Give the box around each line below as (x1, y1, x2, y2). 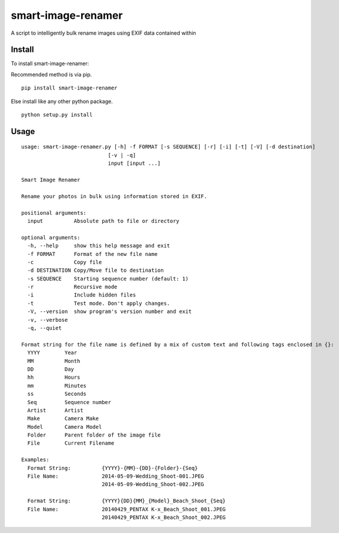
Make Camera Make (27, 415, 99, 422)
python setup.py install (21, 112, 93, 118)
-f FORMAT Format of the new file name (27, 251, 158, 257)
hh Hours (27, 374, 80, 381)
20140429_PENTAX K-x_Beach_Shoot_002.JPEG (102, 514, 226, 521)
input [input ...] (108, 160, 161, 167)
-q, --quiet (27, 325, 62, 332)
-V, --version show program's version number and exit (27, 308, 192, 315)
